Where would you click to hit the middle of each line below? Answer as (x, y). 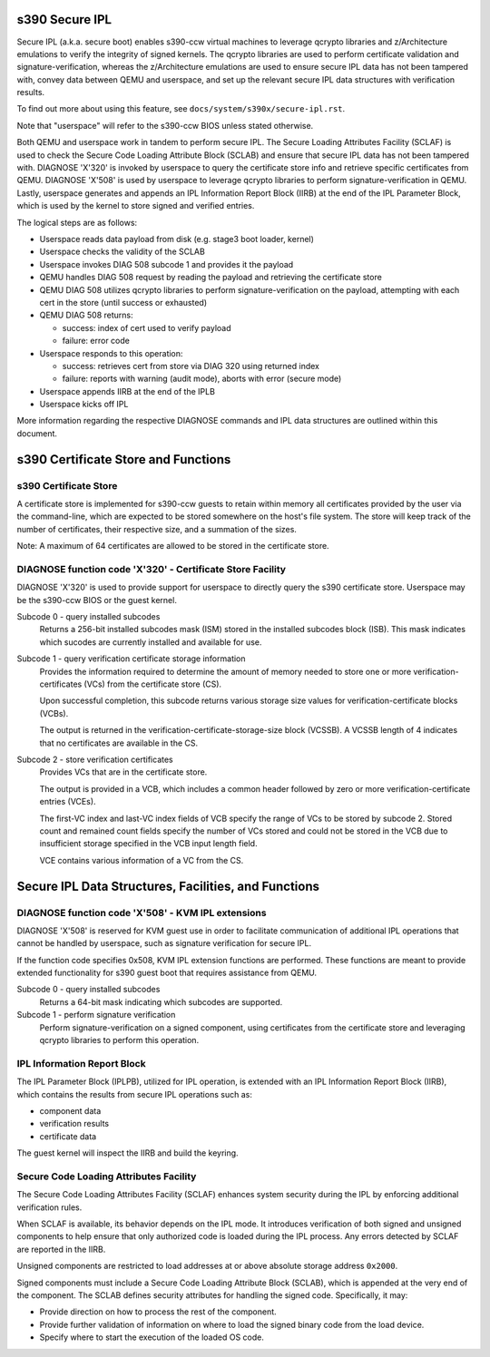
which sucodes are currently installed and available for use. (151, 642)
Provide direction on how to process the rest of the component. (158, 1312)
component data (70, 1110)
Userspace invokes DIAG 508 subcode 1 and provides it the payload (167, 264)
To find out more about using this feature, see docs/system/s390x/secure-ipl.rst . (181, 109)
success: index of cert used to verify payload (147, 327)
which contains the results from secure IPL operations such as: (135, 1094)
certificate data (68, 1136)
